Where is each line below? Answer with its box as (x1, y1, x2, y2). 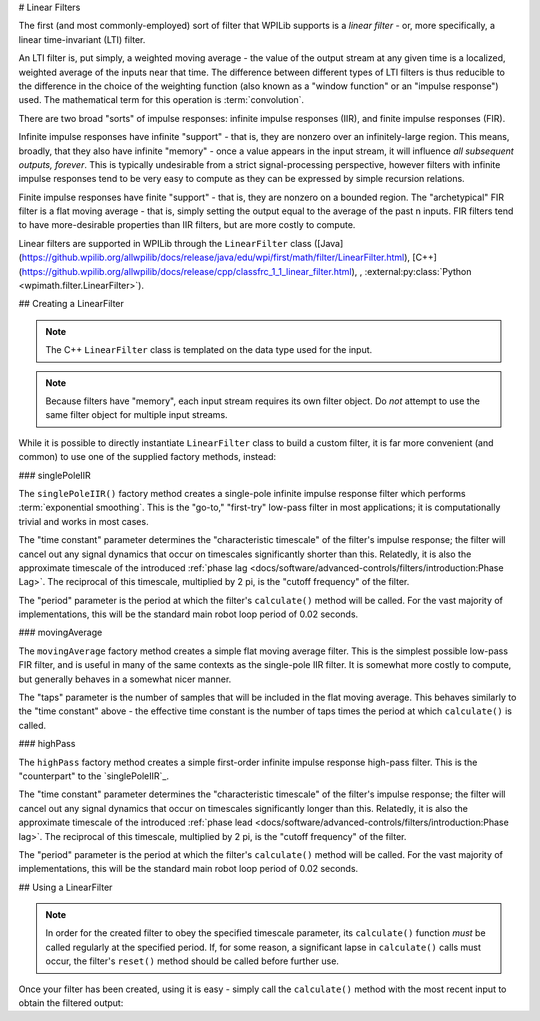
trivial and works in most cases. (18, 515, 149, 527)
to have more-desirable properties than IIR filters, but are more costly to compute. (18, 219, 356, 231)
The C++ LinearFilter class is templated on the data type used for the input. (45, 344, 373, 356)
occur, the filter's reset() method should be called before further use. (45, 955, 340, 967)
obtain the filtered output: (18, 997, 124, 1009)
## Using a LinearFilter (18, 881, 113, 893)
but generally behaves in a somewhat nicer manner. (18, 673, 232, 685)
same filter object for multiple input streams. (45, 409, 229, 421)
